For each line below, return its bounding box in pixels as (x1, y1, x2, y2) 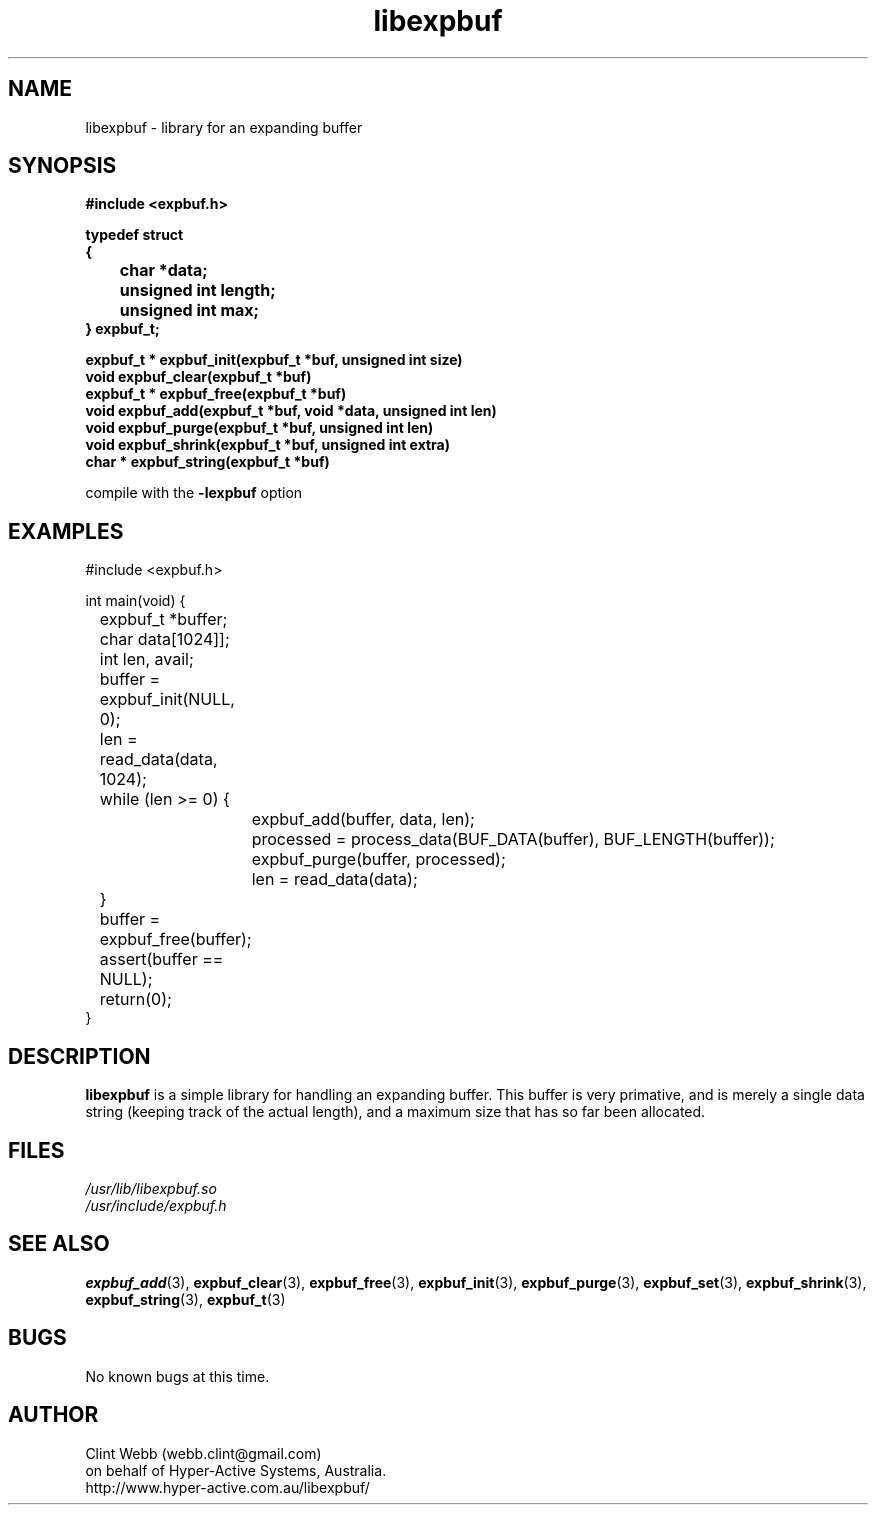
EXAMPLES (8, 518, 124, 544)
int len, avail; (99, 649, 194, 670)
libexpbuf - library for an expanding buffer (85, 118, 363, 136)
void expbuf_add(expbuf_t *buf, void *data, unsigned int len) (85, 402, 497, 420)
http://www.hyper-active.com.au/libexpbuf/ (85, 1478, 370, 1496)
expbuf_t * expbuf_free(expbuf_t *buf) (85, 385, 347, 403)
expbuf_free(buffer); (99, 929, 252, 950)
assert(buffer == (99, 949, 224, 970)
